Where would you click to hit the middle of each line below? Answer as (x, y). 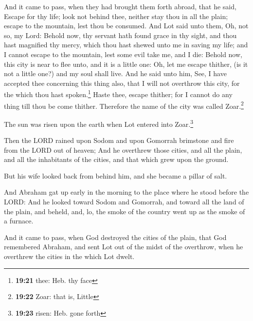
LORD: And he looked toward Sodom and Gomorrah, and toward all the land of (124, 202)
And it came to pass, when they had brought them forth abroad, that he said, (120, 6)
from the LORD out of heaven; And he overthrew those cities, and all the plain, (123, 150)
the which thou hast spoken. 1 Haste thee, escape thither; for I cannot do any (118, 93)
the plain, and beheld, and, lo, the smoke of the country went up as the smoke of (125, 211)
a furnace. (19, 221)
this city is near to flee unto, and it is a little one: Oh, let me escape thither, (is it (126, 64)
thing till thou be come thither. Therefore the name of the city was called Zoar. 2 (124, 105)
